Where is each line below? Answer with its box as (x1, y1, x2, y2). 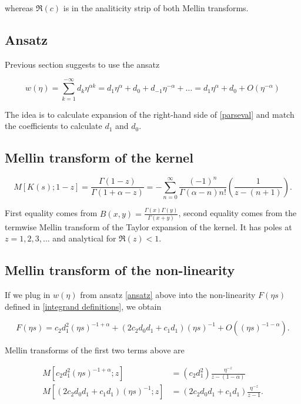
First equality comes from (5, 207, 98, 219)
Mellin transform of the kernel (5, 148, 193, 167)
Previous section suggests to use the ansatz (5, 58, 160, 70)
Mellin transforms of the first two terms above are (5, 344, 185, 356)
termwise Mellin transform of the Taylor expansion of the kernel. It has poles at (5, 220, 292, 233)
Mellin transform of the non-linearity (5, 261, 235, 279)
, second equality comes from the (178, 207, 297, 219)
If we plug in (5, 289, 51, 301)
